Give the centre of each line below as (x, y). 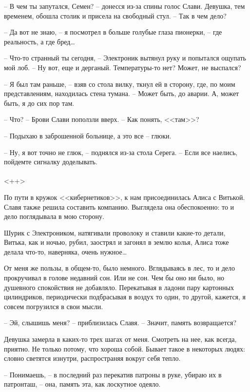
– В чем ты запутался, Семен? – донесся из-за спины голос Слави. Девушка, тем (125, 6)
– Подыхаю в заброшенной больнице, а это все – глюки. (88, 135)
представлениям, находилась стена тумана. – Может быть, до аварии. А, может (122, 93)
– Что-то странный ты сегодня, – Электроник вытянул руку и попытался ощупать (125, 58)
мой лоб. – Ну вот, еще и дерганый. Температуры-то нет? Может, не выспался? (123, 67)
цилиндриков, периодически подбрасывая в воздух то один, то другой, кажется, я (125, 297)
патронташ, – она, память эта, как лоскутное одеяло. (82, 384)
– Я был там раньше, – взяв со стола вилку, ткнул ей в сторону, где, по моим (120, 84)
